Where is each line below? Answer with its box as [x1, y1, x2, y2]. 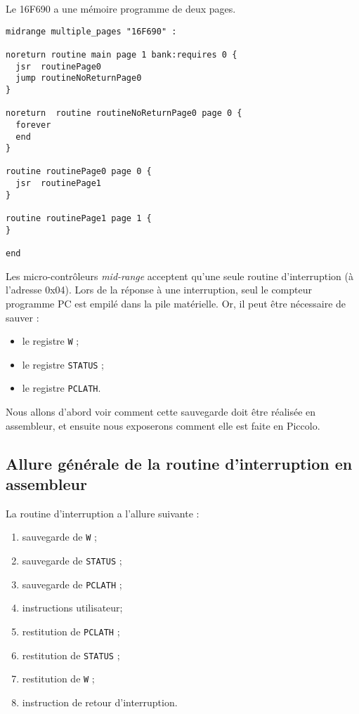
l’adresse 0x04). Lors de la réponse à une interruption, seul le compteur [6, 282, 312, 297]
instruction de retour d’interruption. [22, 694, 178, 709]
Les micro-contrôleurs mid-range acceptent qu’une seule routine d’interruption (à [6, 268, 353, 283]
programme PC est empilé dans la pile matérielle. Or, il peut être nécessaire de [6, 296, 346, 310]
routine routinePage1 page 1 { [6, 213, 152, 224]
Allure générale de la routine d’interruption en [6, 452, 353, 474]
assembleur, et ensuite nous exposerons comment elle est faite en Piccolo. [6, 418, 320, 432]
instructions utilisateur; [22, 600, 123, 615]
